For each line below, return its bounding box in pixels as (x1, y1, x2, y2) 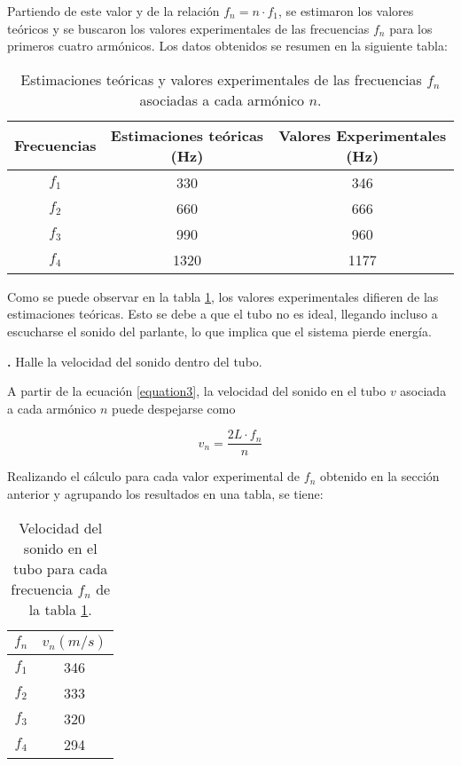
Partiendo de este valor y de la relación (7, 2, 220, 20)
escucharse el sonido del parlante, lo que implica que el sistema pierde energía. (7, 321, 432, 340)
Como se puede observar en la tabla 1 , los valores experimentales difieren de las (7, 287, 439, 305)
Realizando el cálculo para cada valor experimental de (7, 467, 301, 486)
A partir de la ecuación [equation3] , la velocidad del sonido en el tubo (7, 382, 387, 400)
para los (389, 19, 433, 37)
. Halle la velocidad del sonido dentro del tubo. (7, 351, 262, 370)
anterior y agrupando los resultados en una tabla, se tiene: (7, 485, 324, 502)
